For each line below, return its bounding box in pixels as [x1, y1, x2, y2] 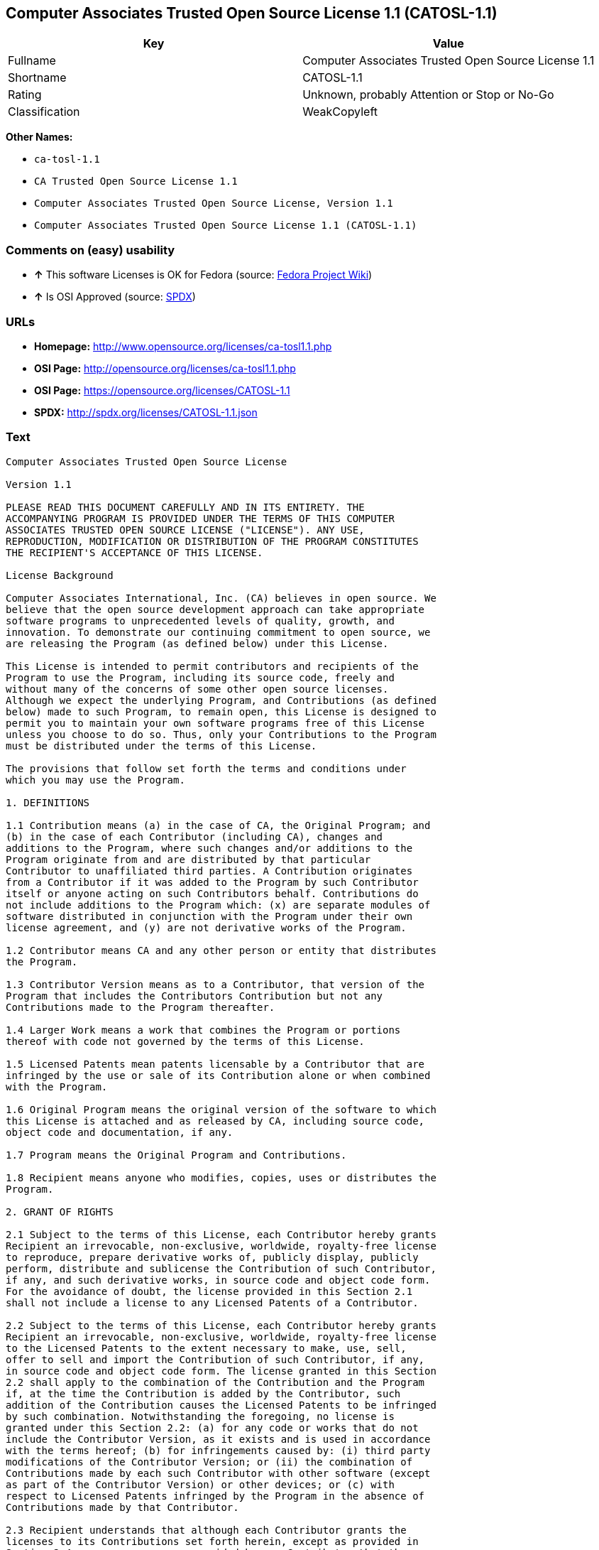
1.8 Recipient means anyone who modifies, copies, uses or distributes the [6, 1171, 436, 1183]
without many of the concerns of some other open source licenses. [6, 683, 389, 695]
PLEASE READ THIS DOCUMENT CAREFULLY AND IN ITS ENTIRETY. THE [6, 501, 365, 513]
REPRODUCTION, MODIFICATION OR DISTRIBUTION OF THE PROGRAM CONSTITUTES [6, 535, 419, 547]
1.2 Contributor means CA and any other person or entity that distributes [6, 944, 436, 956]
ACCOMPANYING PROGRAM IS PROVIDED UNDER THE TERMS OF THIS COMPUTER [6, 512, 395, 524]
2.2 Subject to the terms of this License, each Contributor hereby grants [6, 1319, 436, 1331]
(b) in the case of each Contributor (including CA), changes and [6, 830, 383, 842]
